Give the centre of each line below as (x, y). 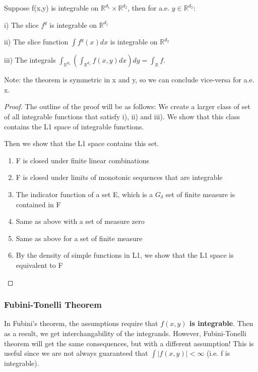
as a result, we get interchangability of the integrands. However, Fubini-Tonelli (125, 333)
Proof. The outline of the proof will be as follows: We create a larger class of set (127, 106)
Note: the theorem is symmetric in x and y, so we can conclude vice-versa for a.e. (129, 80)
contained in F (38, 204)
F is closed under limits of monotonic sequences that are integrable (119, 177)
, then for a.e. (149, 8)
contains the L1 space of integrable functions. (74, 126)
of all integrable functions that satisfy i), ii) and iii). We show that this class (122, 116)
